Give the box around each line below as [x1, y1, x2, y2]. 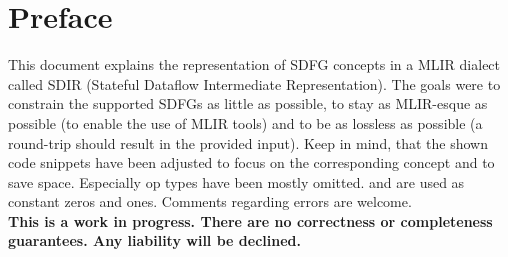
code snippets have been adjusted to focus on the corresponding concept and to [8, 152, 495, 173]
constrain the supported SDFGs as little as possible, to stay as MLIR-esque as [8, 93, 488, 114]
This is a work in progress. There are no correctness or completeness [8, 210, 493, 231]
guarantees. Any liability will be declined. [8, 230, 301, 251]
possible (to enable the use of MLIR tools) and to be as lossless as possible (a [8, 112, 483, 133]
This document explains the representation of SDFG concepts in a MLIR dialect [8, 54, 501, 75]
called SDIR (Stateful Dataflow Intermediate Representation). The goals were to [8, 73, 501, 94]
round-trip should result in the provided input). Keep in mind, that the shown [8, 132, 488, 153]
